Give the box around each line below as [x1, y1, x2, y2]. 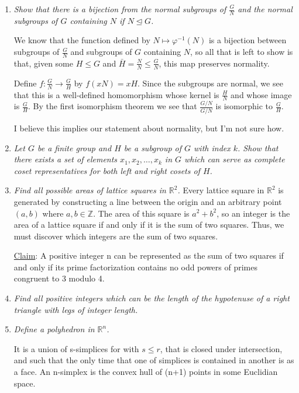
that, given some [13, 57, 73, 69]
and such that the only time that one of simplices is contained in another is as [13, 354, 294, 366]
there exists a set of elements [13, 153, 118, 165]
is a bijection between [208, 34, 287, 46]
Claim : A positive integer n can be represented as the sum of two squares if [13, 249, 284, 262]
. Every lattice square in [177, 184, 264, 196]
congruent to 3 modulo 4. [13, 272, 105, 284]
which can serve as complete [184, 153, 285, 165]
